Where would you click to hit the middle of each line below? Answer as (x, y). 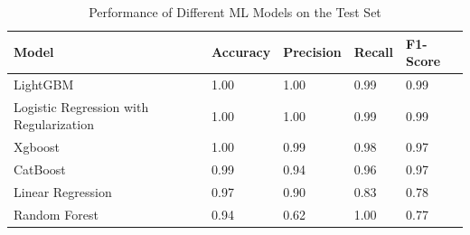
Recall (374, 52)
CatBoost (40, 169)
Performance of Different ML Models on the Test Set (235, 12)
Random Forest (56, 214)
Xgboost (37, 147)
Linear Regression (63, 192)
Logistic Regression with (81, 106)
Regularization (54, 124)
